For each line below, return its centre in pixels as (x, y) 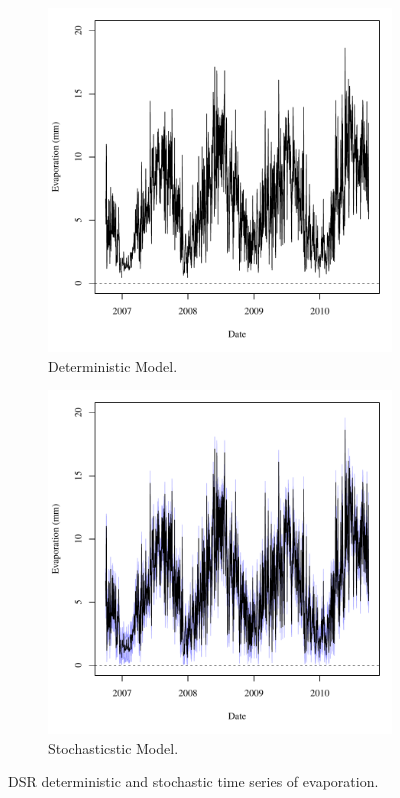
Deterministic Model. (113, 365)
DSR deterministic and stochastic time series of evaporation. (193, 781)
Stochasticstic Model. (113, 747)
